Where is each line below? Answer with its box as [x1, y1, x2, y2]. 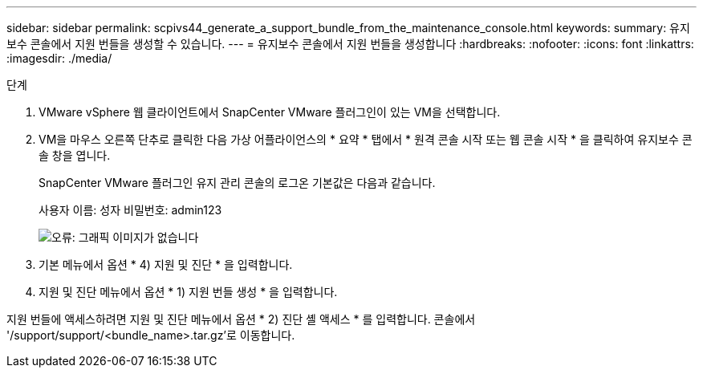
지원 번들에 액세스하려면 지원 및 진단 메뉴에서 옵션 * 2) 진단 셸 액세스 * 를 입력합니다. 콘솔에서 [6, 312, 476, 326]
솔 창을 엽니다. [39, 148, 111, 162]
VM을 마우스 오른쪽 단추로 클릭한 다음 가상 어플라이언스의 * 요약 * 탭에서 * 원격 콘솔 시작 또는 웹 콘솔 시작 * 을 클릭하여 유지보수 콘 [39, 132, 693, 146]
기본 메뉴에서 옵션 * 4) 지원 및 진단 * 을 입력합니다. [39, 258, 293, 271]
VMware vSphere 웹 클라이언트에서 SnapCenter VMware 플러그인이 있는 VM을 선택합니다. [39, 105, 501, 119]
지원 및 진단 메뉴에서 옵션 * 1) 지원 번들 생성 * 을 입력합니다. [39, 285, 338, 299]
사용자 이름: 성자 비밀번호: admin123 [39, 203, 222, 217]
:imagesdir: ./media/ [6, 51, 112, 65]
